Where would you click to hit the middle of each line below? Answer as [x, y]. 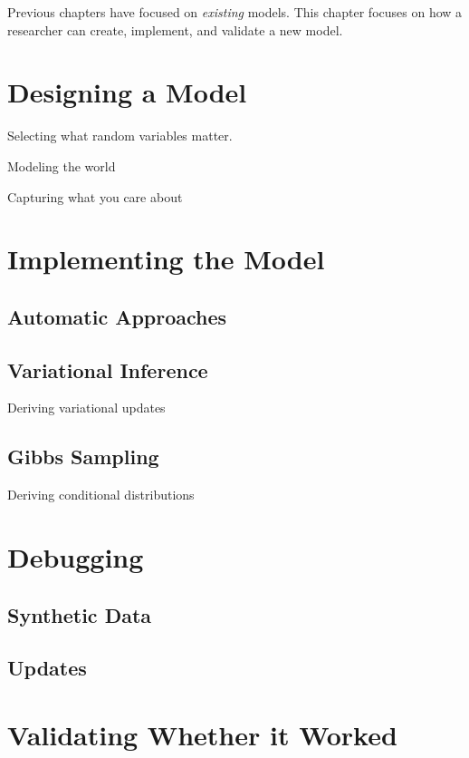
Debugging [76, 557]
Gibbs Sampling [83, 457]
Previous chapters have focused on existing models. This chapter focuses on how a [235, 12]
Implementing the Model [166, 259]
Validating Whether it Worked [202, 734]
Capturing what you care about [95, 196]
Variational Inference [108, 369]
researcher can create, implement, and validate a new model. [175, 29]
